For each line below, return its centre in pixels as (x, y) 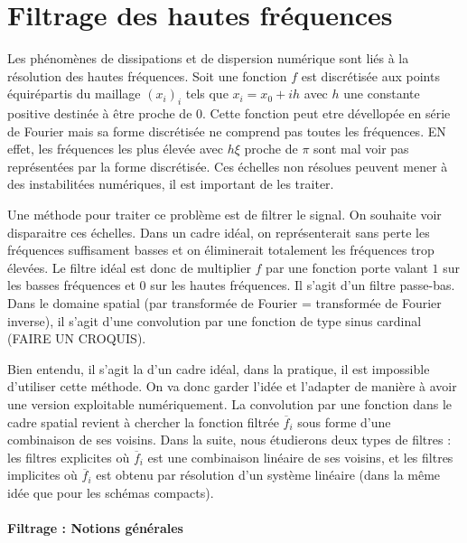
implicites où (42, 475)
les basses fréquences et (71, 285)
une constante (382, 94)
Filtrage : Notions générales (95, 528)
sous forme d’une (344, 421)
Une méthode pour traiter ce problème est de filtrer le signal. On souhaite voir (224, 215)
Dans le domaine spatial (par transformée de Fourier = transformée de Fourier (224, 303)
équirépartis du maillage (74, 94)
